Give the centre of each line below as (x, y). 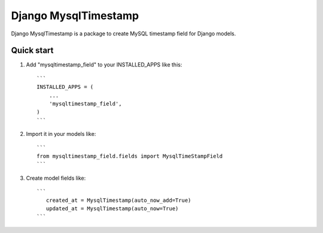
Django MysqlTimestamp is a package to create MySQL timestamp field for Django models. (124, 34)
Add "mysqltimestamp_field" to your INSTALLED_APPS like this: (104, 65)
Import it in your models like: (61, 134)
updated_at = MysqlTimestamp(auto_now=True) (112, 208)
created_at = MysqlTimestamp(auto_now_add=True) (118, 200)
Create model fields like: (56, 178)
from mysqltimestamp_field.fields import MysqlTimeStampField (130, 156)
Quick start (32, 51)
